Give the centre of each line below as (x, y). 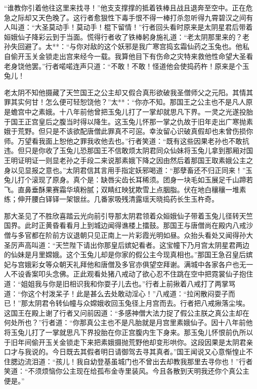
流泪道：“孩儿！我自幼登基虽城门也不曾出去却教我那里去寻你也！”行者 (139, 361)
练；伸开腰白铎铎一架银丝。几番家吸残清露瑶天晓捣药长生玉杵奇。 (111, 199)
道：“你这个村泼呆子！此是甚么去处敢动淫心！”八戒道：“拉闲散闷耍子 (116, 293)
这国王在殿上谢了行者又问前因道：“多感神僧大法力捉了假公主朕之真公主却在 (127, 312)
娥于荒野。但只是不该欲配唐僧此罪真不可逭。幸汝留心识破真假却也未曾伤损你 (128, 131)
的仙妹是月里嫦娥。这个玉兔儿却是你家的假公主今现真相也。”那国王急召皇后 (125, 254)
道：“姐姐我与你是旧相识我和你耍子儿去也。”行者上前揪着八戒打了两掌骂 (120, 284)
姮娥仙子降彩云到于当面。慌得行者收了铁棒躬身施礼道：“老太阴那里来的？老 (127, 36)
